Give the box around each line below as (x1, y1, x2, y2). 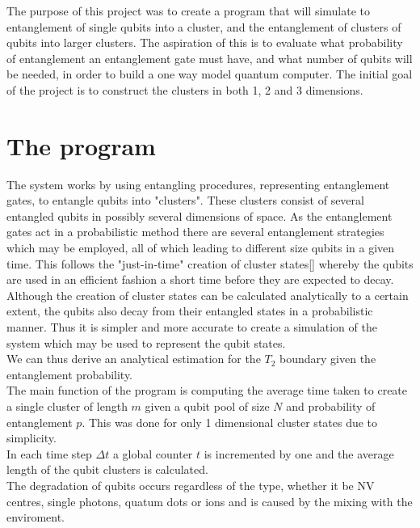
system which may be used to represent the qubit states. (6, 334, 286, 351)
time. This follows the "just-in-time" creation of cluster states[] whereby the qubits (6, 255, 414, 272)
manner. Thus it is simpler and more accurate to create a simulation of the (6, 319, 377, 336)
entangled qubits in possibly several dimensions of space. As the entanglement (6, 207, 393, 224)
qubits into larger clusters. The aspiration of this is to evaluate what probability (6, 34, 403, 51)
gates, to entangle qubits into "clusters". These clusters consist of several (6, 192, 364, 209)
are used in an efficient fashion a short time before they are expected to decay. (6, 271, 394, 288)
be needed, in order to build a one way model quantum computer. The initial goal (6, 65, 413, 82)
